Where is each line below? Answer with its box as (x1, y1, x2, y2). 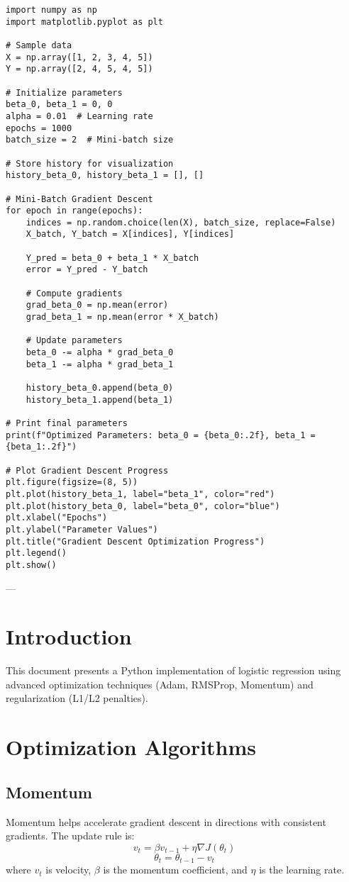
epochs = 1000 (6, 123, 72, 133)
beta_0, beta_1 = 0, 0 (6, 99, 113, 110)
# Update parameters (26, 335, 123, 346)
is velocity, (45, 862, 92, 877)
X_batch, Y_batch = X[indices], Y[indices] (26, 229, 235, 240)
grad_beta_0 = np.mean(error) (26, 300, 169, 311)
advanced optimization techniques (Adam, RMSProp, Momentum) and (6, 676, 314, 691)
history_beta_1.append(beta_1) (26, 394, 174, 405)
